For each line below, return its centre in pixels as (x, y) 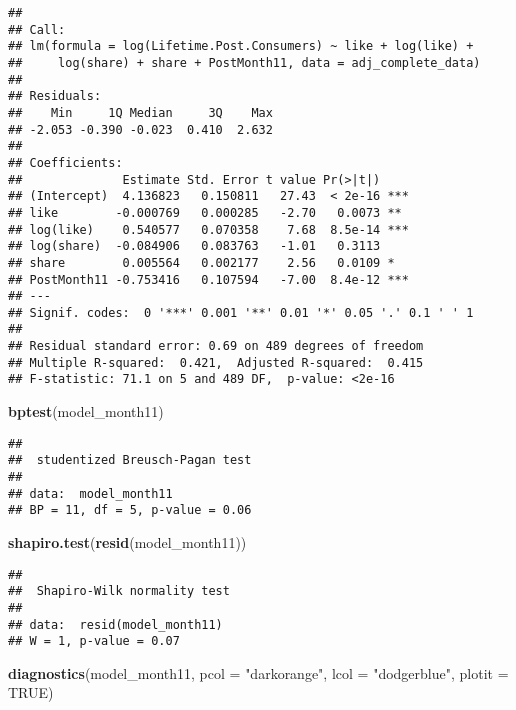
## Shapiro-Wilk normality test (119, 591)
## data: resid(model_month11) (115, 624)
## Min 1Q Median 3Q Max (140, 112)
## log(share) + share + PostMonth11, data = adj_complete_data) (244, 62)
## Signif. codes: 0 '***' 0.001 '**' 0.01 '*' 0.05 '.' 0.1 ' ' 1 (241, 312)
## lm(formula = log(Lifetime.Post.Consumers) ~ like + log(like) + (241, 46)
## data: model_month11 (90, 493)
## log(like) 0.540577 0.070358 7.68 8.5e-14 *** (208, 229)
